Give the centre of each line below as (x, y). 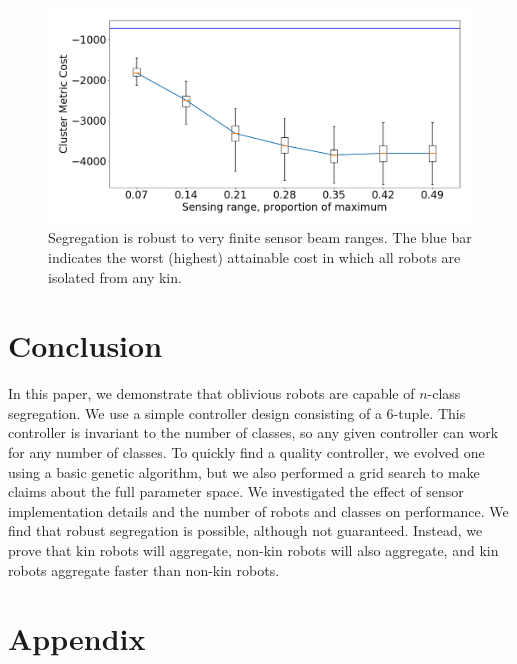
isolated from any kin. (115, 276)
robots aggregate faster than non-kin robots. (144, 569)
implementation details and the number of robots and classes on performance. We (258, 510)
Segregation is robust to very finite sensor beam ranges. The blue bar (260, 237)
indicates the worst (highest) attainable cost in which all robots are (254, 256)
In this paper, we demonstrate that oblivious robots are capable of (211, 393)
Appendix (77, 638)
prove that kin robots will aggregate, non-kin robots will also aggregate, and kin (253, 549)
